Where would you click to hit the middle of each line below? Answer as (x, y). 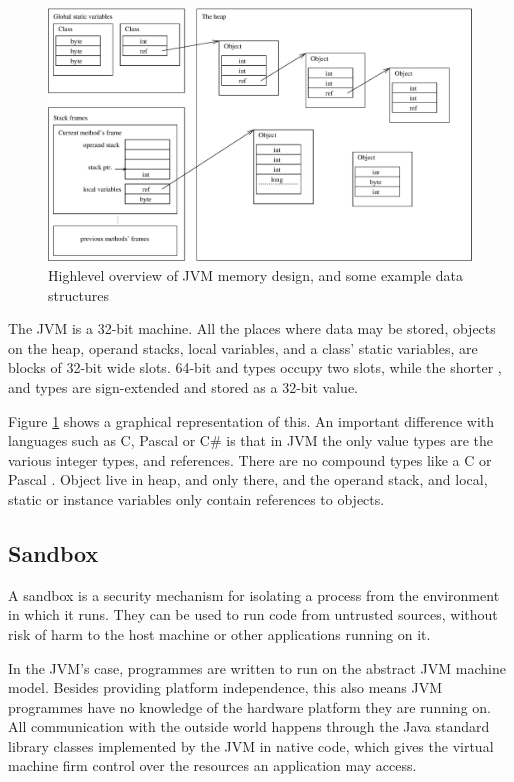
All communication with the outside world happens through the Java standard (249, 726)
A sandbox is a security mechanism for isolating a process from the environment (254, 594)
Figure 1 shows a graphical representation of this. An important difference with (251, 420)
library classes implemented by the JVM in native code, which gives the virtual (251, 745)
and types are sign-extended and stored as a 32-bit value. (183, 386)
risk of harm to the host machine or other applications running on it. (219, 633)
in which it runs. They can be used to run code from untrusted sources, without (253, 614)
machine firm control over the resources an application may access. (212, 765)
